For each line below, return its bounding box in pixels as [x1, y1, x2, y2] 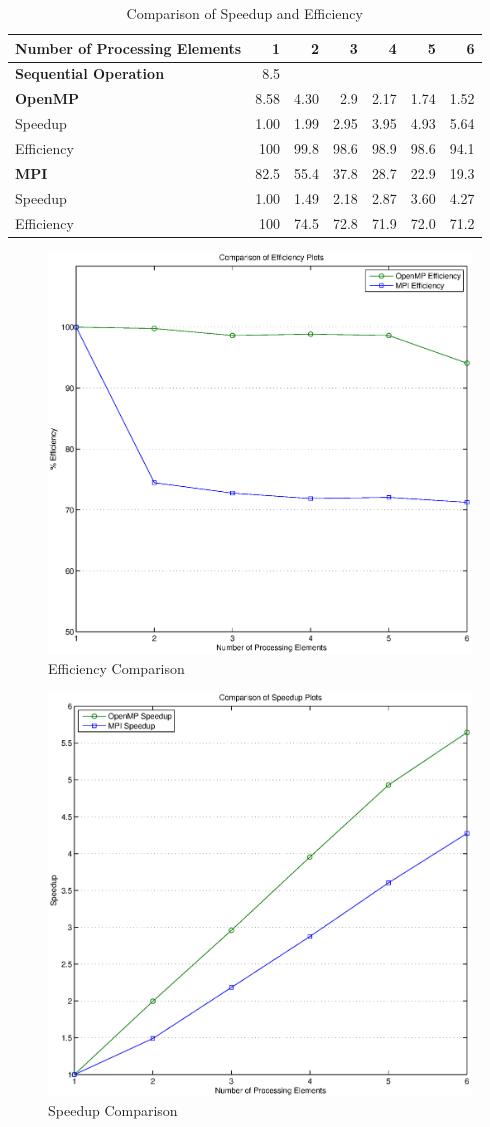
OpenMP [15, 88, 80, 109]
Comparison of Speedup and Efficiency [126, 3, 363, 23]
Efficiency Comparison [48, 657, 185, 678]
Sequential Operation [15, 63, 165, 84]
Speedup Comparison [48, 1100, 178, 1121]
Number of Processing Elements [15, 37, 242, 58]
